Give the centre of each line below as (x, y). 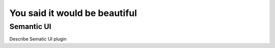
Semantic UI (30, 26)
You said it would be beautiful (73, 13)
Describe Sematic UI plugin (38, 39)
